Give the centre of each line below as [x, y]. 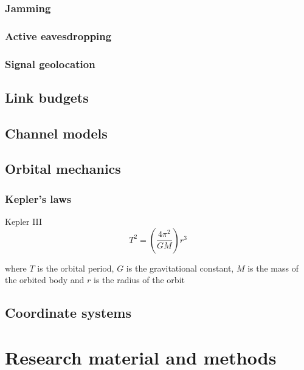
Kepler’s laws [38, 198]
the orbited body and [45, 280]
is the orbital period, [76, 268]
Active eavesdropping [58, 36]
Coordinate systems [68, 313]
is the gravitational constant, [180, 268]
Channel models [56, 133]
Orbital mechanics [63, 169]
